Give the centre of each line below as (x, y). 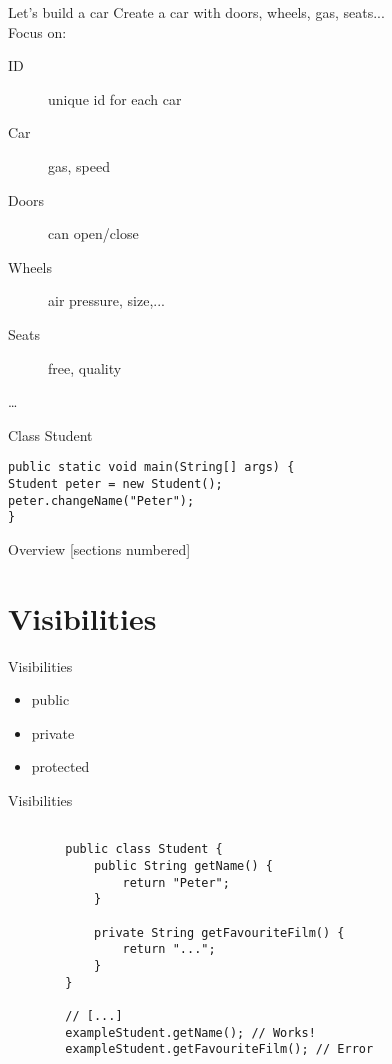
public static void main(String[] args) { (151, 467)
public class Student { (144, 849)
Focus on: (37, 31)
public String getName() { (183, 865)
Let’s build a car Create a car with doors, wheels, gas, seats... (196, 12)
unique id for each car (115, 98)
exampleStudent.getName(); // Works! (190, 1032)
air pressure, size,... (107, 300)
